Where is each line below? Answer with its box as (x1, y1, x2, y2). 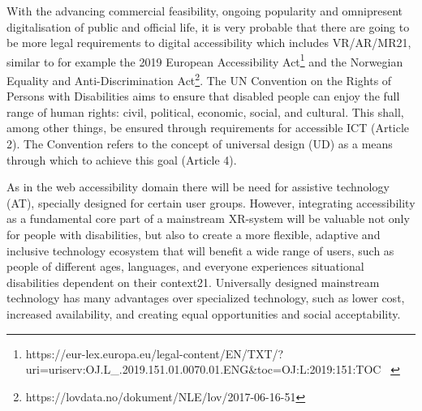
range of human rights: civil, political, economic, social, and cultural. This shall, (6, 103, 404, 120)
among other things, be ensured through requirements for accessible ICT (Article (6, 119, 410, 136)
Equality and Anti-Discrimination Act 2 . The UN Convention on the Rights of (6, 70, 392, 88)
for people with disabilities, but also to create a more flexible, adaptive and (6, 226, 381, 243)
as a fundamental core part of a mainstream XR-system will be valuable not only (6, 210, 410, 227)
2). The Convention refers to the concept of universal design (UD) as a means (6, 135, 393, 152)
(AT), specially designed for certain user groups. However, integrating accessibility (6, 194, 416, 211)
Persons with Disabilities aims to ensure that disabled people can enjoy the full (6, 88, 400, 105)
